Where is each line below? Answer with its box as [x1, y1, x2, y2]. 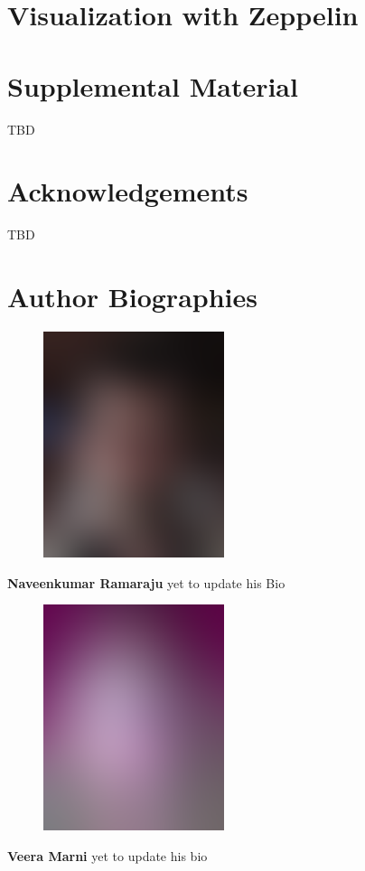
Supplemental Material [7, 67, 298, 104]
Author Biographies [7, 278, 257, 314]
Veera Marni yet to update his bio [7, 846, 208, 865]
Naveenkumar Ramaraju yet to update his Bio [7, 573, 285, 592]
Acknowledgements [7, 173, 248, 210]
